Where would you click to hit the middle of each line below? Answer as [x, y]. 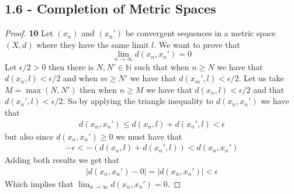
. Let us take [261, 78]
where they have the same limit [93, 44]
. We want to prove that [197, 44]
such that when [162, 66]
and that [269, 89]
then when [98, 89]
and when [80, 78]
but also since [29, 136]
